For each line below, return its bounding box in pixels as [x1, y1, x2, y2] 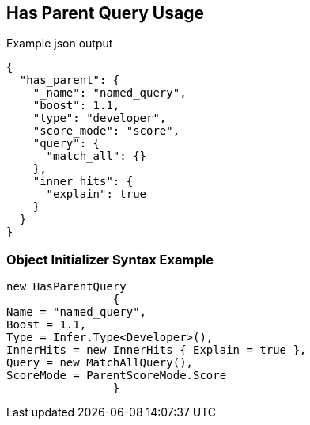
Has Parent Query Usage [6, 3, 204, 23]
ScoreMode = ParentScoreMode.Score [6, 369, 227, 382]
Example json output [6, 36, 113, 51]
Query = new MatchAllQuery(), [6, 356, 194, 370]
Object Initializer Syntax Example [6, 251, 214, 268]
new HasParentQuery [6, 280, 127, 294]
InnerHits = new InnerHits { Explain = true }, [6, 343, 307, 357]
